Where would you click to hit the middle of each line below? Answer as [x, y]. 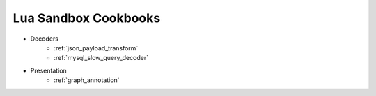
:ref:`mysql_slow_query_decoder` [101, 58]
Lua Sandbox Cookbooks [87, 18]
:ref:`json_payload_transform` [96, 48]
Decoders [45, 39]
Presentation [49, 70]
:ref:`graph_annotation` [87, 80]
